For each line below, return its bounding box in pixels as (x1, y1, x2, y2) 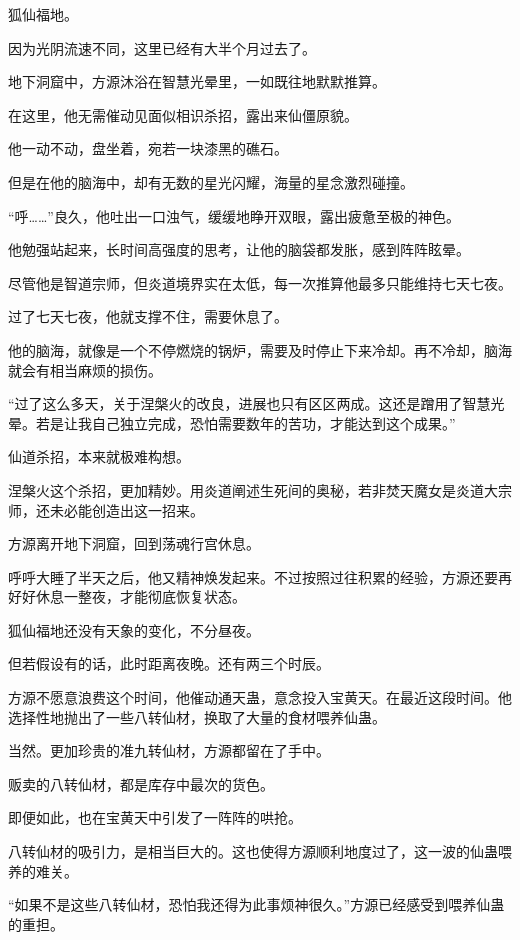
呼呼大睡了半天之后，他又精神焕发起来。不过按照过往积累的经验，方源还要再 (8, 566, 512, 587)
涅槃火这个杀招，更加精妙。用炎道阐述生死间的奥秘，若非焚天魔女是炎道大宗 (8, 479, 512, 500)
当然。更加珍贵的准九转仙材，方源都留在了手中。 (8, 740, 330, 761)
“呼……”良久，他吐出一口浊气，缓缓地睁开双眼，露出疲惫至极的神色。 (8, 205, 460, 226)
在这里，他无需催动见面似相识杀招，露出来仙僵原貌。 (8, 104, 358, 125)
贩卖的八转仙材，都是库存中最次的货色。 (8, 773, 274, 794)
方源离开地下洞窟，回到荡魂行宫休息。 (8, 533, 260, 554)
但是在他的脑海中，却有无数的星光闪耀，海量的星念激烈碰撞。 (8, 171, 414, 192)
